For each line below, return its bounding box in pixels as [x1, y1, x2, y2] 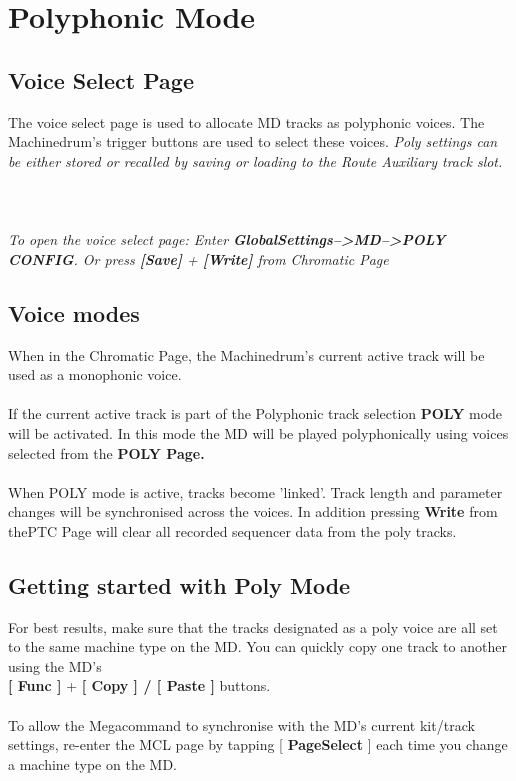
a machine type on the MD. [8, 753, 177, 774]
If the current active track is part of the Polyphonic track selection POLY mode [8, 403, 503, 424]
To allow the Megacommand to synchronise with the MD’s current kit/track [8, 714, 475, 735]
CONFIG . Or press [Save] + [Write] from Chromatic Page [8, 248, 389, 269]
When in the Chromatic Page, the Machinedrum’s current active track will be [8, 344, 485, 365]
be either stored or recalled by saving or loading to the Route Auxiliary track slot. [8, 150, 503, 171]
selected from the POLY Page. [8, 442, 205, 463]
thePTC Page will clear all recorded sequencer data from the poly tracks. [8, 520, 457, 541]
